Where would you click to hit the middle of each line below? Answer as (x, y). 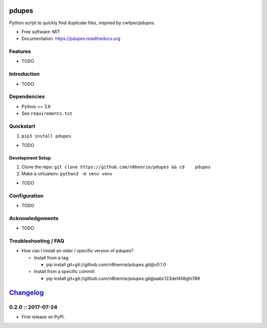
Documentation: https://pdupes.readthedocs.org (71, 39)
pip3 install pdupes (46, 136)
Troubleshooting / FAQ (37, 241)
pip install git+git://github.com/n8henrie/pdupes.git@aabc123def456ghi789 (123, 278)
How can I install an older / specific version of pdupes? (77, 251)
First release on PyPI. (43, 317)
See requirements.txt (47, 113)
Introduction (24, 74)
